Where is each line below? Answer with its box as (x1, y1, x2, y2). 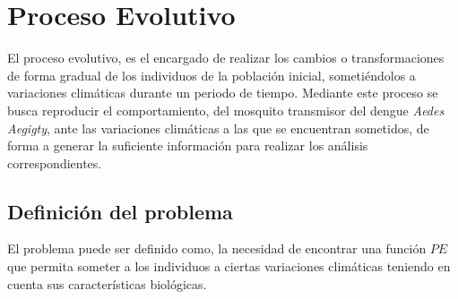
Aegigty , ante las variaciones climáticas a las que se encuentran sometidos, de (7, 118, 429, 137)
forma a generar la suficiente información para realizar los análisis (7, 136, 368, 155)
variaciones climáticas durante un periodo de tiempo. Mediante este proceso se (7, 83, 438, 102)
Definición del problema (7, 197, 233, 225)
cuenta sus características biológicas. (7, 274, 207, 293)
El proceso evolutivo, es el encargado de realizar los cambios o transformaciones (7, 48, 445, 67)
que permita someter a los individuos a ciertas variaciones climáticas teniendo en (7, 257, 451, 276)
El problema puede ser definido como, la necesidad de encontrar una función (7, 239, 427, 258)
